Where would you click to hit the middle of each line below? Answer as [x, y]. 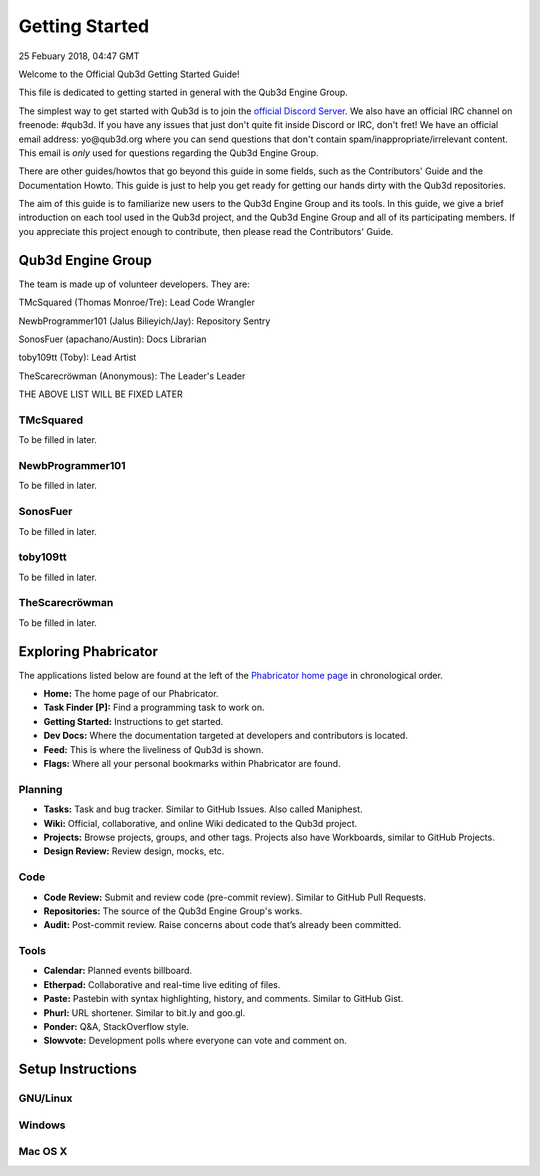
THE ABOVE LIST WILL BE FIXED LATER [101, 394]
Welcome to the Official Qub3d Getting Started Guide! [129, 74]
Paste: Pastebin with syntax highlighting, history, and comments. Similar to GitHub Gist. [223, 999]
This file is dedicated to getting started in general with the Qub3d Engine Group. [183, 92]
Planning [40, 789]
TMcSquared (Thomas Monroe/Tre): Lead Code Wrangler [136, 302]
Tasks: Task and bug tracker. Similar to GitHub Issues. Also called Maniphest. [203, 809]
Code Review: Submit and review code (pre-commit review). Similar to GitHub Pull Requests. [235, 897]
